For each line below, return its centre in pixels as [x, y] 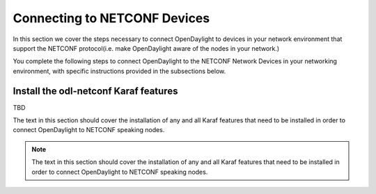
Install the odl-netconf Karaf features [95, 91]
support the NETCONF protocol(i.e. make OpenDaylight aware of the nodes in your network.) [146, 48]
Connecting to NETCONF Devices [111, 18]
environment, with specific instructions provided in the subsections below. [119, 71]
